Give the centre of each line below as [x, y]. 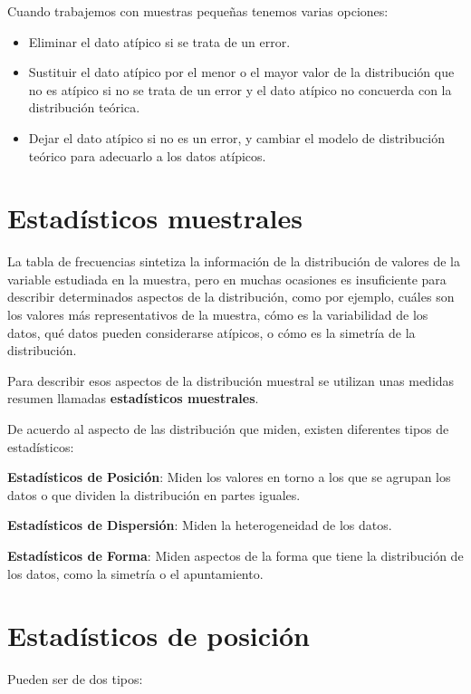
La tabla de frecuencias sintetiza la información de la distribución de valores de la [234, 261]
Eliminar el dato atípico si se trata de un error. [159, 41]
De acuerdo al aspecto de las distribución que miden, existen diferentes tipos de [228, 429]
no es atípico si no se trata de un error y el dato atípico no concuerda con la [240, 89]
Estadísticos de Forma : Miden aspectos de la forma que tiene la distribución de [235, 555]
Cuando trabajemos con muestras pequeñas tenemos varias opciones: [198, 11]
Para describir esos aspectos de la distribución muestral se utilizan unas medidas [231, 380]
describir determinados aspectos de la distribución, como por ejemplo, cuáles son [231, 297]
